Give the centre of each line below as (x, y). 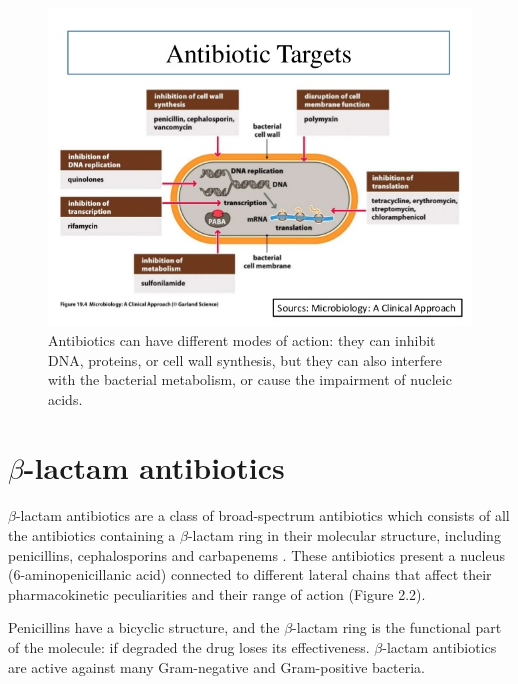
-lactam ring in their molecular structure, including (344, 535)
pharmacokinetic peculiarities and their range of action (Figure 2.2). (217, 593)
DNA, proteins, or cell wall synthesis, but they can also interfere (245, 359)
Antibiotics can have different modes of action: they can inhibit (242, 339)
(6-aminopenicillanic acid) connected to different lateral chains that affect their (250, 574)
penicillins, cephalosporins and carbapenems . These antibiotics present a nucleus (256, 554)
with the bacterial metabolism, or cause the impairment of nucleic (250, 379)
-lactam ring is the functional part (397, 627)
